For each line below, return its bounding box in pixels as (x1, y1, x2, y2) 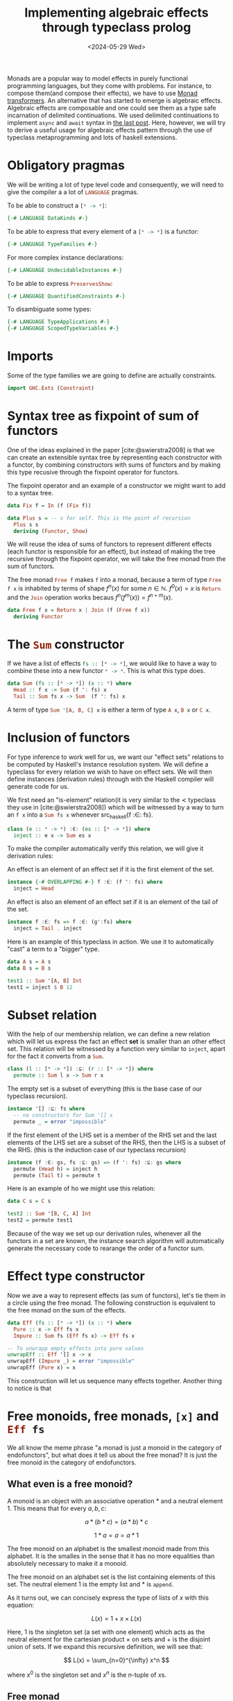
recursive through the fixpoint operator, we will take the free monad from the (7, 555, 226, 563)
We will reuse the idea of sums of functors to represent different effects (7, 540, 212, 549)
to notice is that (7, 1384, 52, 1392)
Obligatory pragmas (7, 157, 125, 173)
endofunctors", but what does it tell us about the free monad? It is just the (7, 1451, 218, 1460)
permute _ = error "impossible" (13, 1118, 107, 1125)
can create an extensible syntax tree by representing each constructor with (7, 453, 222, 461)
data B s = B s (7, 964, 51, 972)
